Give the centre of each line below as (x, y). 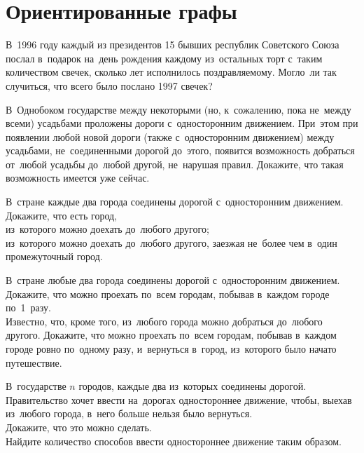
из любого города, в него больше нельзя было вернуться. (129, 413)
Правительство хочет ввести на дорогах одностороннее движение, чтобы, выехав (179, 399)
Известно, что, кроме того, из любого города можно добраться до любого (164, 321)
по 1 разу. (28, 307)
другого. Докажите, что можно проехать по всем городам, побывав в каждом (171, 335)
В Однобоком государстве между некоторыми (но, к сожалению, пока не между (178, 109)
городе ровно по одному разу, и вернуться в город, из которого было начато (171, 349)
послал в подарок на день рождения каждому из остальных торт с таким (164, 58)
